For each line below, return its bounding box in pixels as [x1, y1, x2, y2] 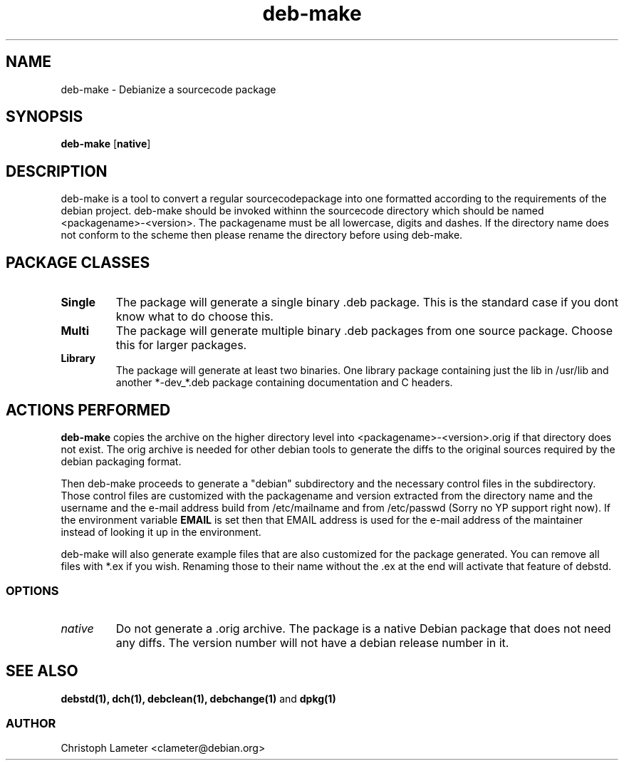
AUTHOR [6, 715, 56, 730]
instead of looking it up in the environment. [61, 525, 261, 538]
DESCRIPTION [6, 162, 108, 180]
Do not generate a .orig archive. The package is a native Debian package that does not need [115, 621, 611, 636]
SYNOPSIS [6, 108, 83, 126]
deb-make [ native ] [61, 138, 151, 150]
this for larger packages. [115, 338, 247, 353]
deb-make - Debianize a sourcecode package [61, 83, 276, 95]
